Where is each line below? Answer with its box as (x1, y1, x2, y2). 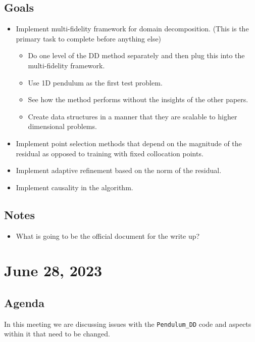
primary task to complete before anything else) (16, 33, 162, 44)
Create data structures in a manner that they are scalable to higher (28, 111, 237, 121)
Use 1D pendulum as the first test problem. (28, 77, 163, 88)
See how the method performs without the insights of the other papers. (28, 94, 248, 105)
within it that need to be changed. (4, 328, 111, 339)
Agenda (4, 294, 44, 310)
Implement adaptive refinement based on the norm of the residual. (16, 165, 222, 176)
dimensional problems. (28, 121, 97, 132)
